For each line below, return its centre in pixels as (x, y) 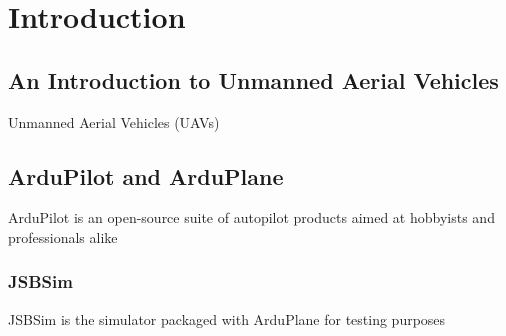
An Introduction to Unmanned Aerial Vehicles (253, 79)
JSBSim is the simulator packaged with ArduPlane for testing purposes (227, 318)
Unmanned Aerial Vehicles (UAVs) (114, 121)
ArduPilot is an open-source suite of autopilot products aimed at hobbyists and (251, 217)
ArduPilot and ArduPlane (146, 175)
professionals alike (63, 236)
